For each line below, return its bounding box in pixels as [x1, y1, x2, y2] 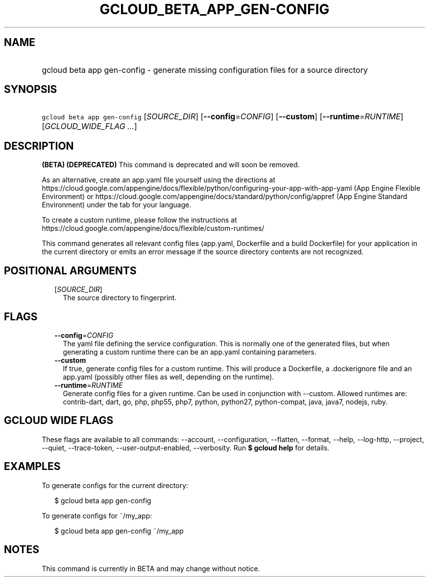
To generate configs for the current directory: [42, 481, 189, 490]
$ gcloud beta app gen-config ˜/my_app [54, 526, 184, 535]
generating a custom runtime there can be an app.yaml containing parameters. [63, 347, 316, 356]
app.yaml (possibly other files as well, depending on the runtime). [63, 372, 274, 381]
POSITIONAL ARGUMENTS [4, 264, 137, 277]
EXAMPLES [4, 460, 61, 473]
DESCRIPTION [4, 139, 74, 152]
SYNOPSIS [4, 83, 57, 96]
